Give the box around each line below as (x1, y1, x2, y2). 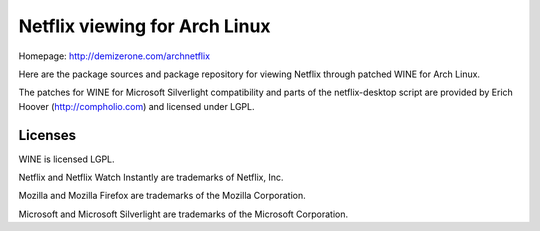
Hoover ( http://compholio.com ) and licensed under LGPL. (18, 100, 255, 112)
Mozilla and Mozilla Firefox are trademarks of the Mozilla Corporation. (18, 190, 306, 202)
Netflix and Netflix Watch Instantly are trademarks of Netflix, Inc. (18, 171, 284, 184)
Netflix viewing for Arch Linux (18, 15, 271, 37)
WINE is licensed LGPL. (18, 153, 115, 165)
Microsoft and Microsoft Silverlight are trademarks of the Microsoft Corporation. (18, 208, 349, 220)
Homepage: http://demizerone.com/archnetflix (18, 50, 210, 62)
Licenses (18, 126, 77, 144)
